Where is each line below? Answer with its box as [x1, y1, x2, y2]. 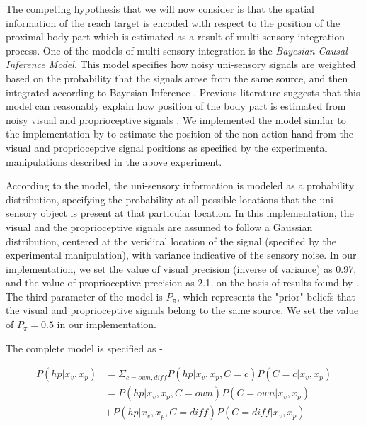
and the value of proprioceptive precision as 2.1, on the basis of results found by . [6, 275, 359, 290]
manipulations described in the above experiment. [6, 154, 222, 169]
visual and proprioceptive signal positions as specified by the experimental [6, 140, 328, 155]
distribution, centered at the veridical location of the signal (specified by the [6, 233, 337, 248]
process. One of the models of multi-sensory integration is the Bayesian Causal [6, 43, 348, 57]
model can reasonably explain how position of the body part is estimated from [6, 99, 346, 113]
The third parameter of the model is [6, 288, 163, 303]
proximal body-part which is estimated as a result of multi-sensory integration [6, 29, 345, 44]
